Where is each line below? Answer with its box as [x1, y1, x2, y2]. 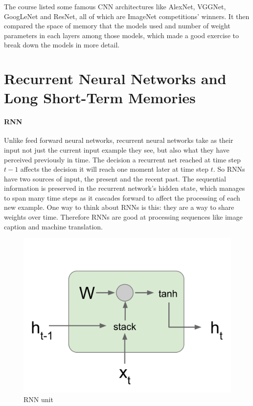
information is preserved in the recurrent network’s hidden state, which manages [4, 183, 245, 193]
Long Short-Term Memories [4, 88, 196, 108]
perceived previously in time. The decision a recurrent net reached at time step [4, 154, 241, 164]
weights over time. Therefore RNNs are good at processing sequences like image [4, 212, 243, 222]
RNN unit [23, 394, 53, 404]
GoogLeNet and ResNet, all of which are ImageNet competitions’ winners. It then [4, 11, 250, 21]
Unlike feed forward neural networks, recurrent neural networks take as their [4, 135, 233, 145]
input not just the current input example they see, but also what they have [4, 144, 230, 155]
